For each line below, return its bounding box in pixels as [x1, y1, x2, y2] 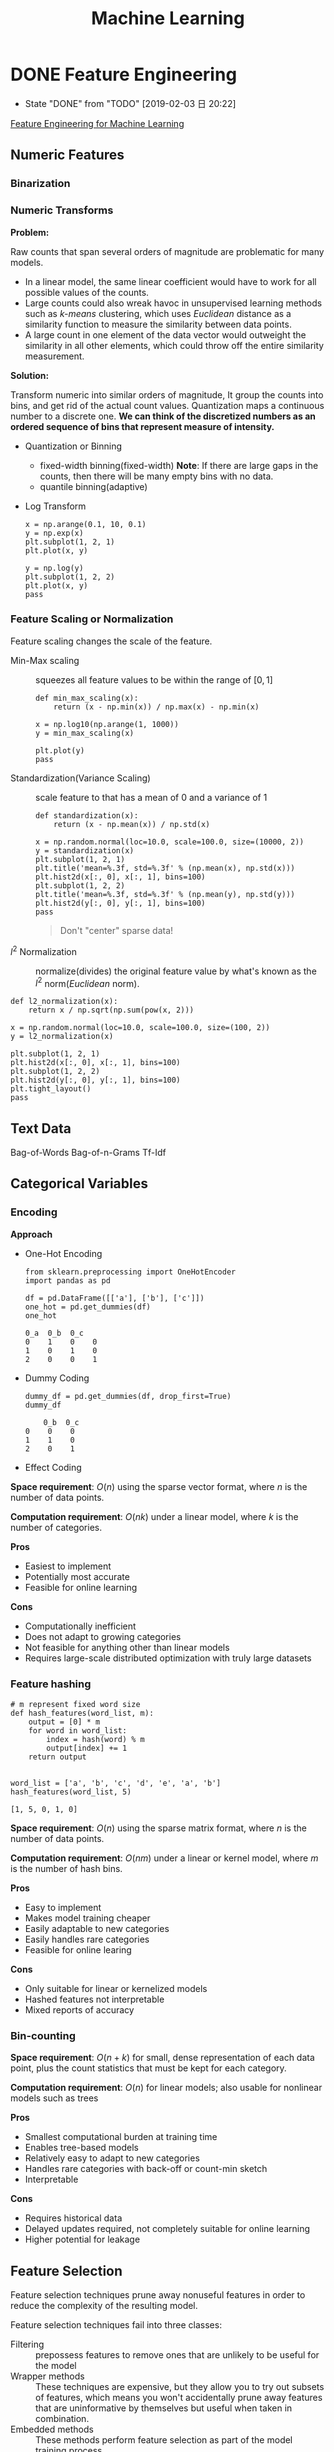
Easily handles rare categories [24, 1933, 150, 1945]
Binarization [10, 177, 71, 191]
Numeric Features [10, 147, 125, 164]
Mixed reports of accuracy [24, 2003, 135, 2016]
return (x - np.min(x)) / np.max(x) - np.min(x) [53, 702, 260, 712]
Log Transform [24, 500, 87, 512]
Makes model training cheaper [24, 1912, 151, 1924]
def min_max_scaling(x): [35, 693, 139, 703]
